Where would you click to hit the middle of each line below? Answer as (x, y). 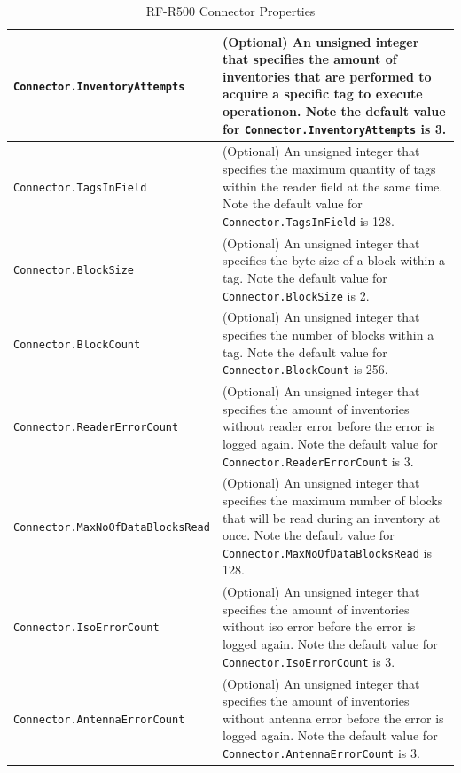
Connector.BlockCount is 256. (305, 369)
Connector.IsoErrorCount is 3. (309, 661)
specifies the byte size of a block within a (333, 260)
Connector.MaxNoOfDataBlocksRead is (327, 552)
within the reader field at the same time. (332, 186)
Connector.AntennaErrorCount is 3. (321, 752)
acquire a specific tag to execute (322, 94)
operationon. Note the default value (334, 110)
